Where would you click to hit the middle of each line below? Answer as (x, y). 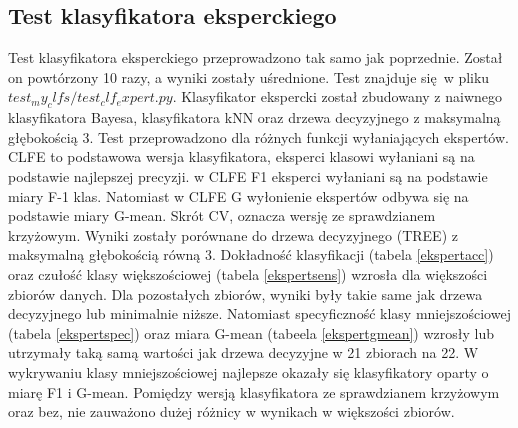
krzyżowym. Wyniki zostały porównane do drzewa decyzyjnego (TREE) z (233, 234)
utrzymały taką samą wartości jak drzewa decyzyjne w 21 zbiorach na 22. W (243, 352)
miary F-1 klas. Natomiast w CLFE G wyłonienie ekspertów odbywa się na (238, 195)
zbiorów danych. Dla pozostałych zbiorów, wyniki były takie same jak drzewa (245, 293)
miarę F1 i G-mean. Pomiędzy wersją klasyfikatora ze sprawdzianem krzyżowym (254, 391)
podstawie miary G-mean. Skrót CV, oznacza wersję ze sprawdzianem (222, 215)
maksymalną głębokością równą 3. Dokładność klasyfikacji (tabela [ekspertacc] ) (251, 254)
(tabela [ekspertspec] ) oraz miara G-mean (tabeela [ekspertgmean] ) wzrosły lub (251, 332)
